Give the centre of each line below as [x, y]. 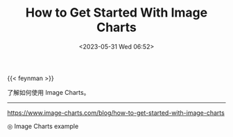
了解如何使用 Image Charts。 [49, 92]
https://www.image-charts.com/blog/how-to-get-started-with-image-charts [116, 113]
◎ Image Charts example [43, 126]
